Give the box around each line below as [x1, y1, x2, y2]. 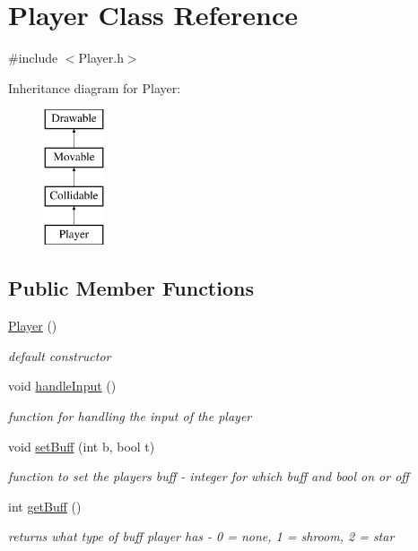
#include [8, 48, 58, 67]
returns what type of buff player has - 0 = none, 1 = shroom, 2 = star [8, 527, 395, 546]
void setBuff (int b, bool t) [8, 436, 155, 455]
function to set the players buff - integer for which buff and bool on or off [8, 467, 409, 486]
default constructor [8, 346, 111, 365]
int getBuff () [8, 496, 82, 515]
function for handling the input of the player [8, 407, 252, 426]
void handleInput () [8, 376, 117, 395]
